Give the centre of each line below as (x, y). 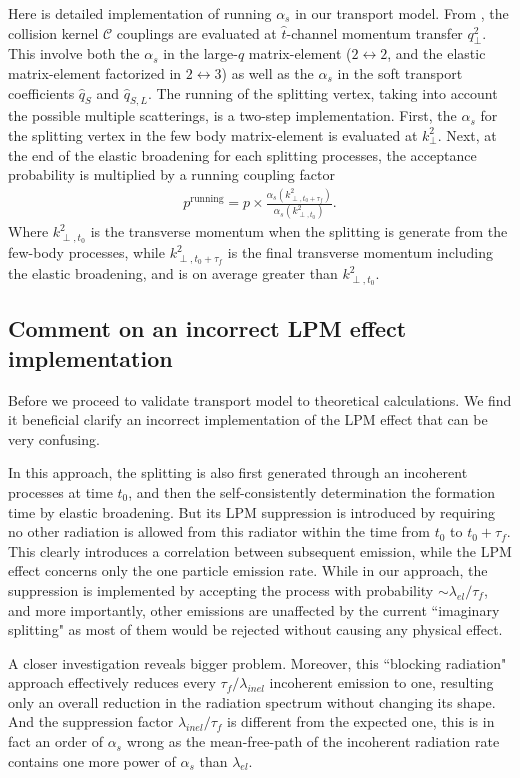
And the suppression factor (91, 721)
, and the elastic (436, 53)
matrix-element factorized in (95, 72)
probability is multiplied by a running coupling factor (171, 174)
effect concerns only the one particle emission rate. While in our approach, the (248, 570)
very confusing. (54, 438)
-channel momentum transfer (374, 32)
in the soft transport (400, 72)
